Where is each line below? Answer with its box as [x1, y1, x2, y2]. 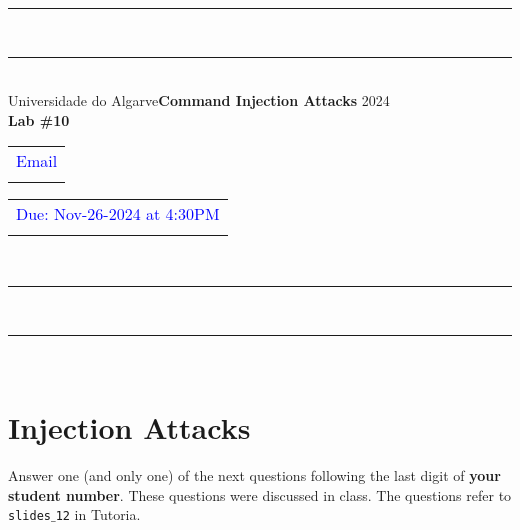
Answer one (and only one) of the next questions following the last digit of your [8, 465, 501, 486]
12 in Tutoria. [55, 504, 141, 525]
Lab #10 [8, 109, 70, 130]
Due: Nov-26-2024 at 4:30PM [16, 202, 220, 226]
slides [8, 509, 51, 524]
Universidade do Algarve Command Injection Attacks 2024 [8, 90, 390, 111]
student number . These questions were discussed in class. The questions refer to [8, 484, 512, 505]
